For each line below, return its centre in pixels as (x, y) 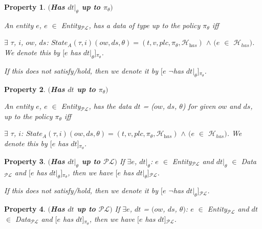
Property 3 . (25, 161)
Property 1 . (25, 7)
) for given (199, 106)
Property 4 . (25, 209)
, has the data (110, 106)
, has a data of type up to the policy (145, 25)
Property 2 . (25, 89)
